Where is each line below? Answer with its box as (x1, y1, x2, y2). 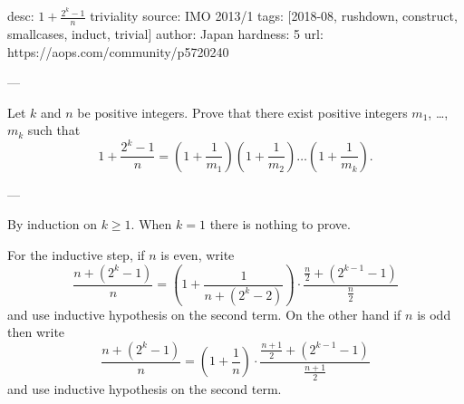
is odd (417, 304, 451, 323)
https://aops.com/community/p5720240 (7, 42, 229, 61)
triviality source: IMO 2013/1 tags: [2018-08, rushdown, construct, (90, 6, 458, 25)
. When (130, 215, 172, 234)
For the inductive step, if (7, 245, 145, 265)
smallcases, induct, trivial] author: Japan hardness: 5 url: (7, 24, 324, 43)
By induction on (7, 215, 97, 234)
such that (27, 120, 81, 139)
